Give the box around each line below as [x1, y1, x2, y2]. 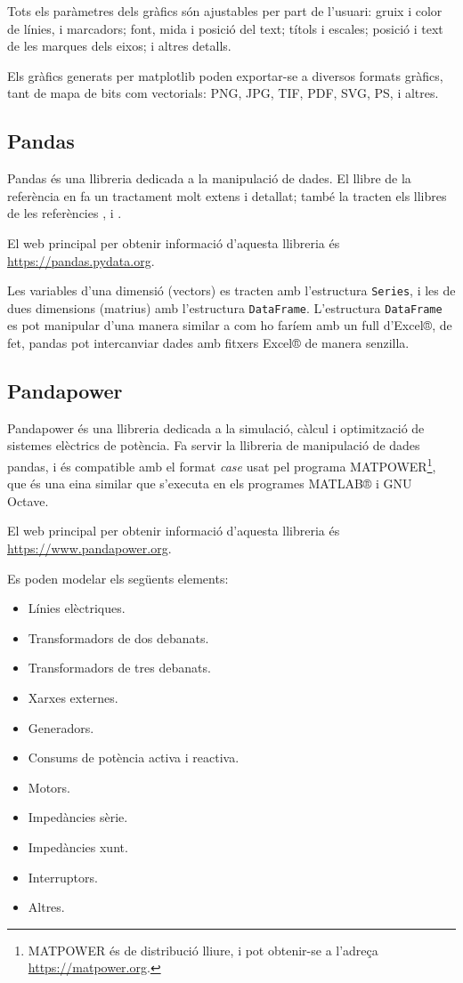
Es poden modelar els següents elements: [7, 568, 229, 587]
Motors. [28, 778, 70, 796]
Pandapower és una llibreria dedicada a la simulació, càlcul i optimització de [7, 418, 425, 437]
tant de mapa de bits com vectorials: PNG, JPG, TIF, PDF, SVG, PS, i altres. [7, 84, 439, 102]
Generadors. [28, 718, 94, 737]
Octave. [7, 491, 49, 510]
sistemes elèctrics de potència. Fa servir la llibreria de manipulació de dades [7, 436, 420, 455]
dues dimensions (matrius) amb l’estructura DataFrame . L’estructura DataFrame [7, 298, 443, 317]
